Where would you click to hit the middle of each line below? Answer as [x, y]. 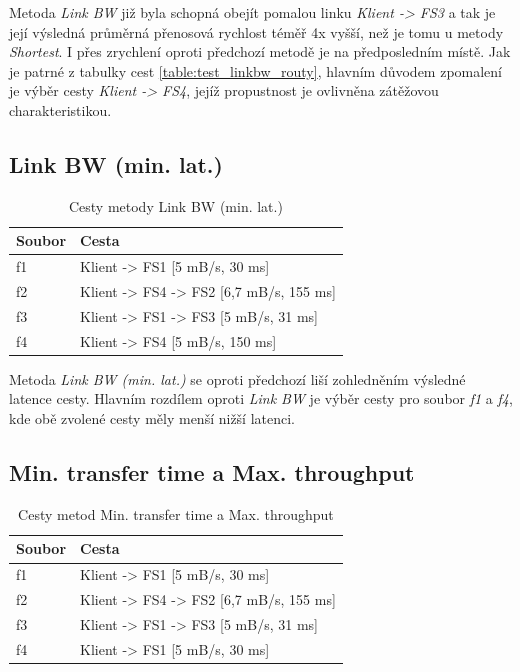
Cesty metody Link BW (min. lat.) [175, 205]
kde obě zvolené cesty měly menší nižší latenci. [152, 418]
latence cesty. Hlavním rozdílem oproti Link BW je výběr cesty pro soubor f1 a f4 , [261, 398]
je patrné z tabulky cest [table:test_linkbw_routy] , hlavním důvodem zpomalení [256, 70]
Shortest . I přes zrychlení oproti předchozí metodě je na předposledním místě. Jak [260, 51]
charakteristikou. [60, 109]
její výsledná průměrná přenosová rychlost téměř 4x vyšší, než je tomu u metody [256, 31]
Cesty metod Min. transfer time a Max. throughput [176, 513]
